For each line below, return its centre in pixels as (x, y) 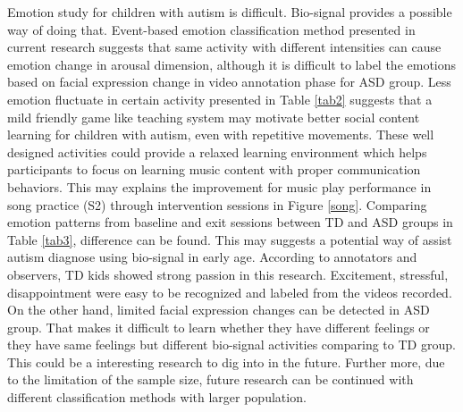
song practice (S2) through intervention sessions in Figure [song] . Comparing (217, 204)
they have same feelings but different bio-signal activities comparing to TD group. (231, 345)
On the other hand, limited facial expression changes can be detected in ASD (219, 310)
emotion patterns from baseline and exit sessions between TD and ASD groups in (230, 222)
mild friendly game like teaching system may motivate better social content (214, 117)
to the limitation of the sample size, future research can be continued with (210, 379)
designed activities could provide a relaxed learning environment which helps (217, 151)
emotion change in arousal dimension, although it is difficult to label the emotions (232, 64)
